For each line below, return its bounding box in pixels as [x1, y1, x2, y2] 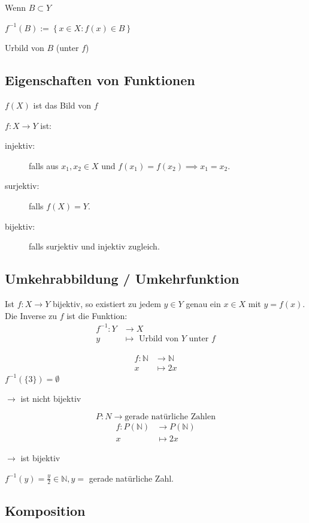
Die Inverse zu [5, 309, 57, 321]
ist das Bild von [33, 98, 92, 111]
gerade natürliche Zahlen [125, 412, 216, 421]
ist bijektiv [20, 452, 60, 464]
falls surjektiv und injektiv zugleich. [29, 240, 160, 253]
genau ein [186, 297, 221, 309]
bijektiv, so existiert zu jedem [52, 297, 161, 309]
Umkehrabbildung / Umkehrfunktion [5, 269, 240, 288]
